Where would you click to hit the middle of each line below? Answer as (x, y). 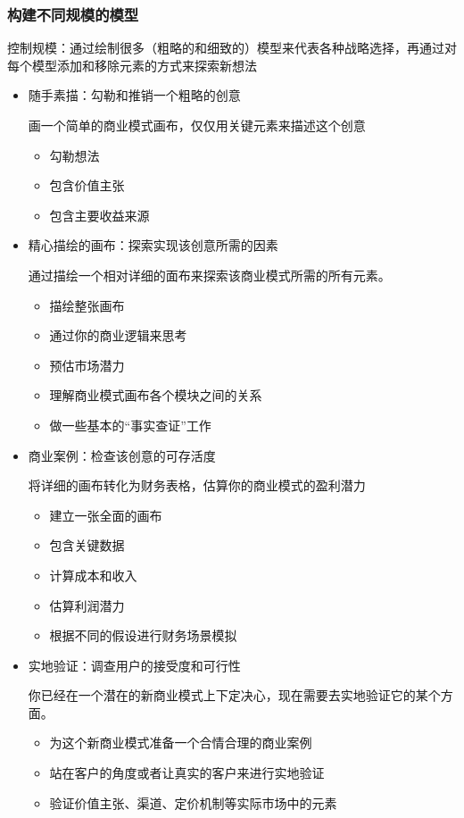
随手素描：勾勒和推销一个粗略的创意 (134, 95)
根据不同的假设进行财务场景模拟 (143, 635)
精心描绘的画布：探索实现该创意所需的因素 (153, 245)
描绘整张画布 (87, 305)
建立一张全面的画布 (106, 515)
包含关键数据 (87, 545)
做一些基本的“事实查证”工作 (130, 425)
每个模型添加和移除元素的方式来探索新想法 (132, 65)
